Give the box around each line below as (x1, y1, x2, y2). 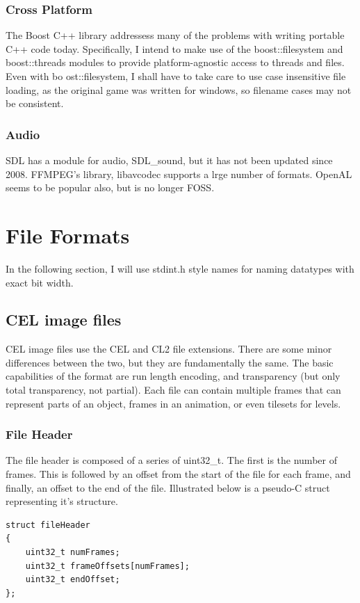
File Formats (6, 220, 130, 249)
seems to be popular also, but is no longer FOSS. (6, 180, 215, 195)
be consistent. (6, 96, 64, 111)
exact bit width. (6, 275, 74, 289)
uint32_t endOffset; (25, 574, 120, 585)
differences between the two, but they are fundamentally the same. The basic (6, 355, 334, 369)
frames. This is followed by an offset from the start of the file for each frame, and (6, 467, 351, 481)
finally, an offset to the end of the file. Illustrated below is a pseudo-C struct (6, 480, 330, 495)
